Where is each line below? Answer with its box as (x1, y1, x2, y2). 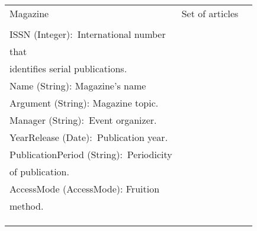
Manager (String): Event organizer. (9, 113, 157, 127)
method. (9, 199, 44, 213)
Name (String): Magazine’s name (9, 79, 146, 92)
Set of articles (181, 7, 239, 20)
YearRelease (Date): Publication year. (9, 130, 168, 144)
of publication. (9, 165, 69, 178)
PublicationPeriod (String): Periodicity (9, 147, 172, 161)
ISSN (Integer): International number (9, 27, 166, 41)
